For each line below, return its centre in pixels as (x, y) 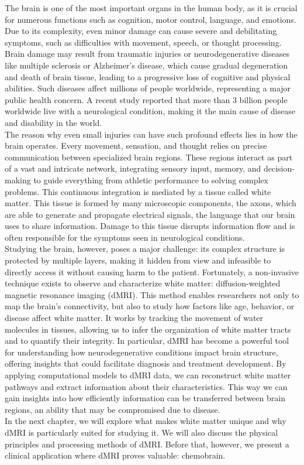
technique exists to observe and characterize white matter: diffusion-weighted (143, 283)
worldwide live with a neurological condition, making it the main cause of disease (150, 111)
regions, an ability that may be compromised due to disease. (113, 409)
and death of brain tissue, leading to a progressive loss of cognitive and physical (148, 76)
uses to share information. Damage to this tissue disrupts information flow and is (150, 226)
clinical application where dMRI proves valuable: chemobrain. (115, 455)
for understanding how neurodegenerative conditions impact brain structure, (141, 352)
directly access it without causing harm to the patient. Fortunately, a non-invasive (152, 271)
